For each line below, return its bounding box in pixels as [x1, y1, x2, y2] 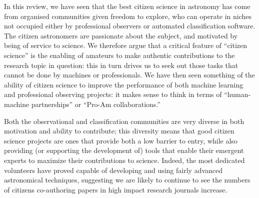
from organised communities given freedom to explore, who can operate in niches [4, 10, 252, 21]
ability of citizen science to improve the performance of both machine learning [4, 79, 243, 89]
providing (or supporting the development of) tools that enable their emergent [4, 145, 244, 155]
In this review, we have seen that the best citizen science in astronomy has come [4, 1, 250, 11]
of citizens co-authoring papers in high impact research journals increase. [4, 184, 227, 194]
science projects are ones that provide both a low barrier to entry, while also [4, 135, 237, 145]
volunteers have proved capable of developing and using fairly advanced [4, 164, 223, 175]
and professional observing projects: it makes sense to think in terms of [4, 89, 222, 99]
